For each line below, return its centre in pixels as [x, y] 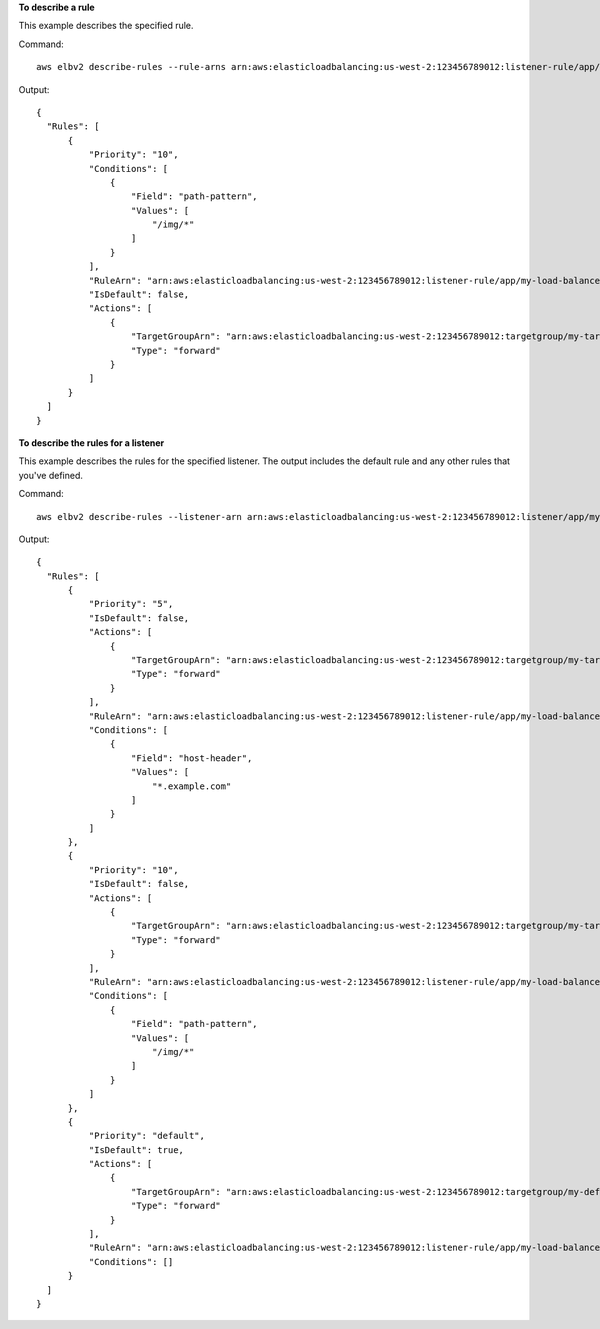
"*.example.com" [191, 786]
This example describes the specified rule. [106, 26]
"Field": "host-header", [191, 758]
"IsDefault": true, [136, 1149]
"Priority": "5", [131, 604]
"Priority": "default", [146, 1136]
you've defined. [51, 475]
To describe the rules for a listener [91, 442]
